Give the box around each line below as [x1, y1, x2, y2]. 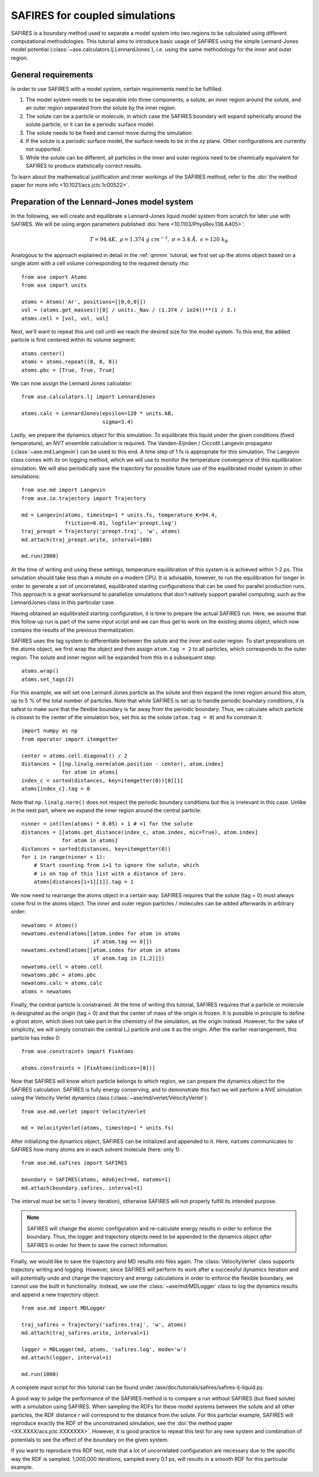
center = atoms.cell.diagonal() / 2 [21, 752, 128, 759]
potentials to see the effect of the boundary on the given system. [11, 1436, 169, 1443]
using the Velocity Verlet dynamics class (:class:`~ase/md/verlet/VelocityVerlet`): [11, 1094, 209, 1102]
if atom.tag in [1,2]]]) [92, 955, 165, 962]
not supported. [25, 145, 62, 153]
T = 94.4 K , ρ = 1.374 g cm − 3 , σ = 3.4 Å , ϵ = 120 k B [89, 235, 228, 245]
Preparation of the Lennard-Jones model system [11, 197, 194, 207]
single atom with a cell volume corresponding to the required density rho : [11, 260, 190, 267]
